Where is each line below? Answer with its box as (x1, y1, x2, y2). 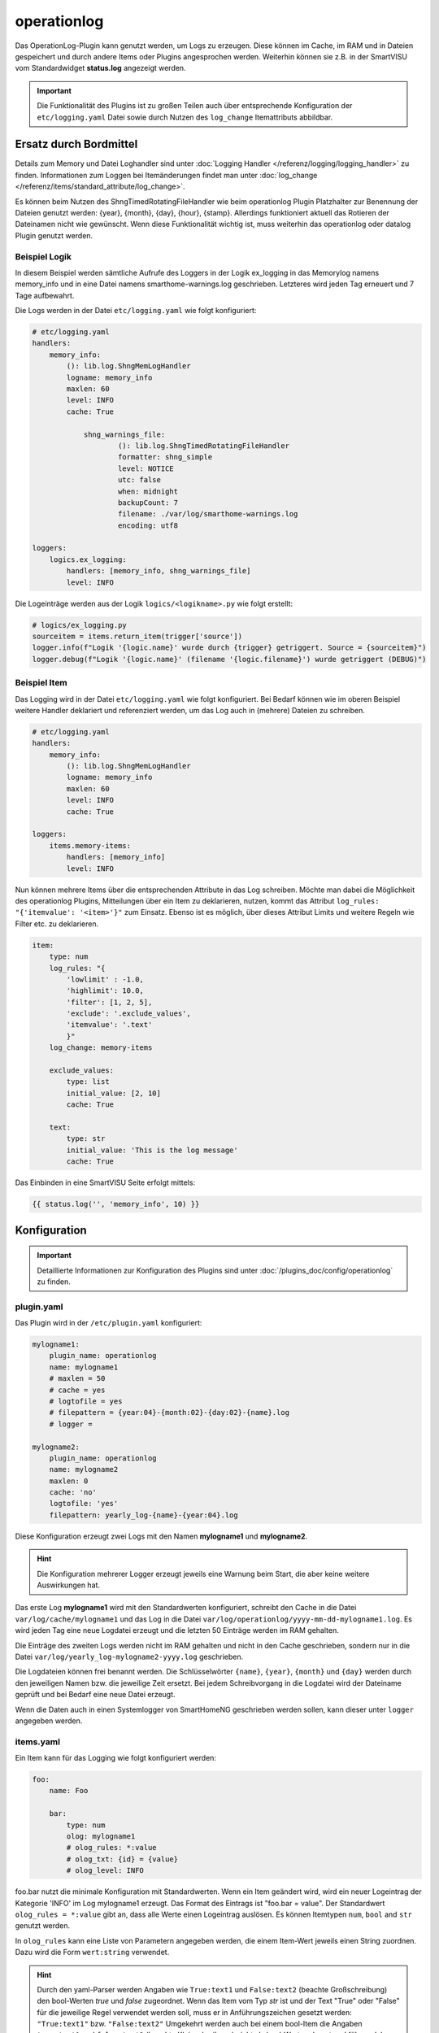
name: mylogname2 (49, 1465, 119, 1474)
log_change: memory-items (49, 1043, 153, 1052)
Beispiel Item (15, 677, 68, 689)
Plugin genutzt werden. (15, 230, 93, 240)
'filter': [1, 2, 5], (66, 997, 153, 1007)
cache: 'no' (49, 1488, 98, 1497)
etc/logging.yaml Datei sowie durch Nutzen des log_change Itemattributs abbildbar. (37, 112, 333, 122)
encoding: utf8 (118, 520, 179, 530)
